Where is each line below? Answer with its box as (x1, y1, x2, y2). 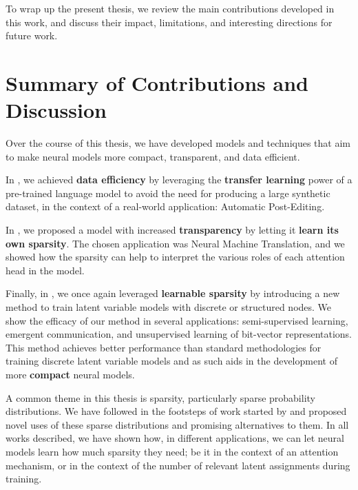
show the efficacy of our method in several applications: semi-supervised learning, (6, 313, 348, 327)
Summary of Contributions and (6, 68, 308, 96)
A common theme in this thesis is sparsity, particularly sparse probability (6, 390, 315, 405)
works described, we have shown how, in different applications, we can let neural (6, 431, 344, 445)
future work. (6, 28, 58, 43)
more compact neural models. (6, 367, 135, 381)
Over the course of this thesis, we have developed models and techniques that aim (6, 136, 350, 150)
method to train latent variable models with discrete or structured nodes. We (6, 300, 332, 314)
